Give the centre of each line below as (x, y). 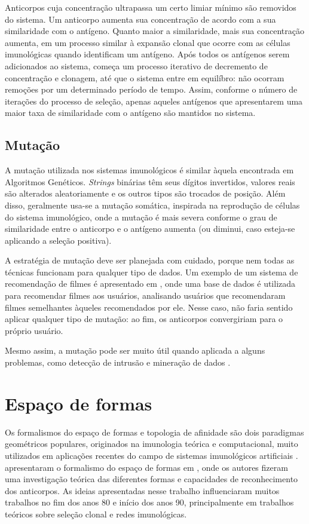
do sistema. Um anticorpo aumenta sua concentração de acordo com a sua (140, 19)
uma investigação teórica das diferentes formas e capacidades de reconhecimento (152, 479)
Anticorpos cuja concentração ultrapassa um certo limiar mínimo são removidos (151, 7)
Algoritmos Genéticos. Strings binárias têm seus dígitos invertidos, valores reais (150, 181)
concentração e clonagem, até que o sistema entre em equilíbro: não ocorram (145, 77)
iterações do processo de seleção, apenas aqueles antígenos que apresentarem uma (154, 101)
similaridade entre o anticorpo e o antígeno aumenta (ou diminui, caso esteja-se (150, 229)
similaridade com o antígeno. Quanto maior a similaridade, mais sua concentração (154, 31)
